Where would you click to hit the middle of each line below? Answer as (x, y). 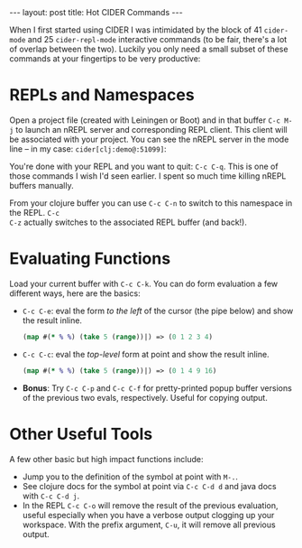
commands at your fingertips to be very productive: (105, 59)
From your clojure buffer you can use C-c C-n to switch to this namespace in (151, 203)
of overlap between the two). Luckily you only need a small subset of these (149, 49)
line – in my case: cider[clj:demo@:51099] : (88, 149)
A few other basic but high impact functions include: (106, 459)
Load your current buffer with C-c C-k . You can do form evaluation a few (144, 283)
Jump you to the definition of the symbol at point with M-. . (130, 477)
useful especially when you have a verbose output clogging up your (148, 515)
